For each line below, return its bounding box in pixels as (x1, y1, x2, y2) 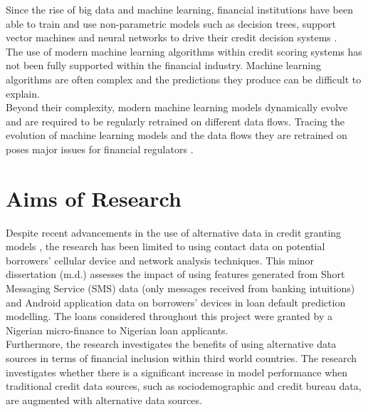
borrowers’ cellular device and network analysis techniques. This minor (6, 252, 315, 267)
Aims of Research (6, 183, 182, 212)
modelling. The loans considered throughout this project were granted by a (6, 309, 332, 324)
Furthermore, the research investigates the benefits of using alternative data (6, 336, 337, 351)
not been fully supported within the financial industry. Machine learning (6, 58, 321, 73)
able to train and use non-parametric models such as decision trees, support (6, 16, 336, 31)
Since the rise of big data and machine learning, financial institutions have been (6, 2, 354, 16)
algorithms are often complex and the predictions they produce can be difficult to (6, 71, 362, 86)
